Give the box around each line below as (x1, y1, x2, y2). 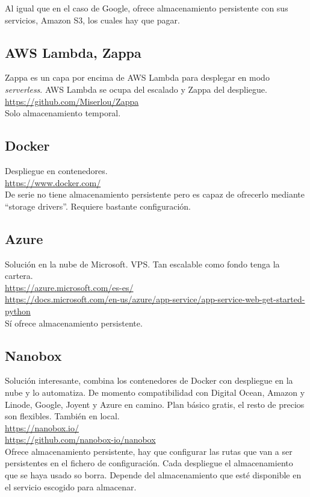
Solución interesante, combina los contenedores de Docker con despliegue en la (5, 374, 293, 387)
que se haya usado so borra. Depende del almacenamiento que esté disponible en (5, 469, 302, 481)
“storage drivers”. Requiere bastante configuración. (5, 199, 191, 212)
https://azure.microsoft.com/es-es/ (5, 281, 134, 293)
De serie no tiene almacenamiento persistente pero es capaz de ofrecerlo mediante (5, 188, 305, 201)
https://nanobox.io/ (5, 421, 79, 434)
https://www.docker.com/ (5, 176, 101, 189)
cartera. (5, 269, 33, 282)
